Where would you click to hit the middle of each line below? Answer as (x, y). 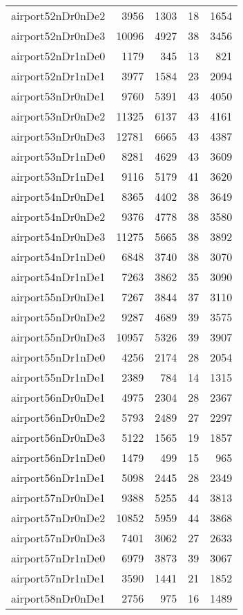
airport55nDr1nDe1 (58, 377)
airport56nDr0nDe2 (58, 417)
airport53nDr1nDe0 (58, 156)
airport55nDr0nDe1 (58, 297)
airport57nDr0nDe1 (58, 498)
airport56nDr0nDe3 (58, 437)
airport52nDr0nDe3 (58, 36)
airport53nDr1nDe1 (58, 176)
